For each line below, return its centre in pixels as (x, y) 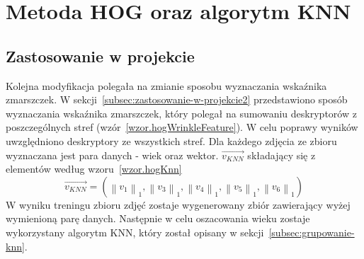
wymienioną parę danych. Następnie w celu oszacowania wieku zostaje (158, 218)
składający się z (281, 155)
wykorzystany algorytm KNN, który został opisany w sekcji (135, 232)
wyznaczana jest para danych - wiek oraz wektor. (112, 155)
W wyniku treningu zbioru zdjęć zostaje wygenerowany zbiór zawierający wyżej (178, 204)
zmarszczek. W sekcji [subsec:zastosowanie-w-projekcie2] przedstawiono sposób (177, 99)
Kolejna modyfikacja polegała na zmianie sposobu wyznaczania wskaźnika (166, 85)
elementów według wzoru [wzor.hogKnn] (94, 169)
